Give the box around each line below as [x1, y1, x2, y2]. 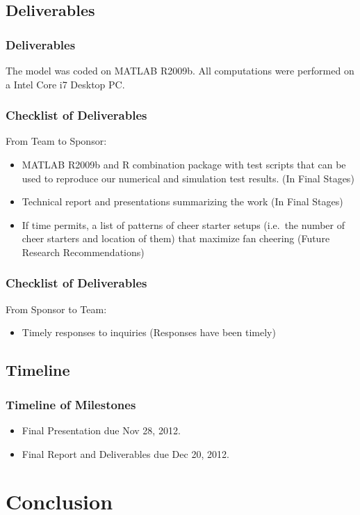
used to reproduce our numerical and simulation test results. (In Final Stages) [22, 171, 354, 185]
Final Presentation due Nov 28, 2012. [22, 422, 181, 437]
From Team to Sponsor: [6, 134, 107, 148]
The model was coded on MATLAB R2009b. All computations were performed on [6, 63, 354, 77]
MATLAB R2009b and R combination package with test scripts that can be [22, 157, 346, 171]
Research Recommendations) [22, 244, 145, 259]
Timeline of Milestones [6, 395, 136, 413]
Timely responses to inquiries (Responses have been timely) [22, 325, 276, 340]
